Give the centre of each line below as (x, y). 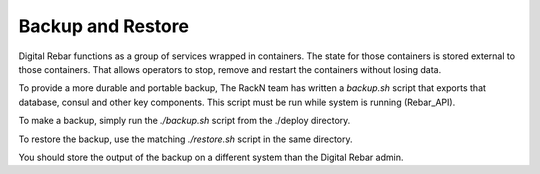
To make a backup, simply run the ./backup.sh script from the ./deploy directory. (184, 121)
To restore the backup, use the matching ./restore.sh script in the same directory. (186, 139)
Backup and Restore (104, 26)
